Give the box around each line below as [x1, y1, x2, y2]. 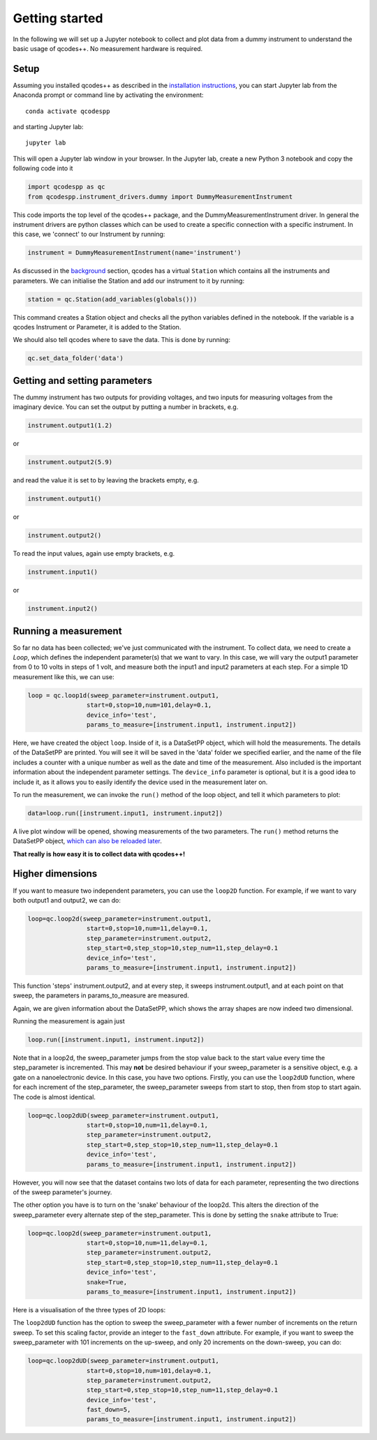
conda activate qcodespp [25, 107, 110, 115]
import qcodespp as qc [27, 183, 105, 191]
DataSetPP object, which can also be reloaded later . [13, 837, 162, 845]
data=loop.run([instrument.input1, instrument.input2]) [27, 809, 223, 817]
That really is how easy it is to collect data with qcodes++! [13, 849, 185, 858]
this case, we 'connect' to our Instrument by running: [13, 230, 165, 239]
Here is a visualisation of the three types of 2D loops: [13, 1305, 166, 1314]
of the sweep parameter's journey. [13, 1187, 112, 1196]
